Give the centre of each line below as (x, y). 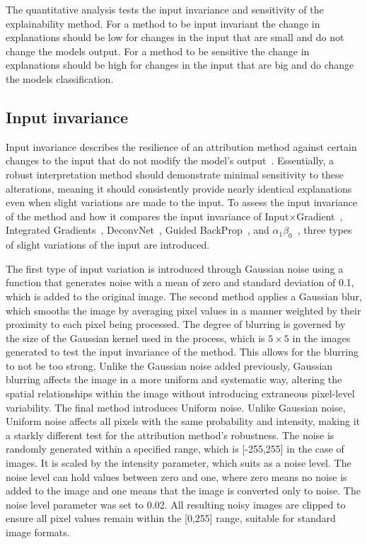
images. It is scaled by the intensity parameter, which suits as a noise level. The (179, 463)
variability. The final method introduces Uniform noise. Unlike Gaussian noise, (176, 407)
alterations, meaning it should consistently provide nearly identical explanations (179, 188)
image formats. (38, 532)
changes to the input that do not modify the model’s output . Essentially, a (170, 160)
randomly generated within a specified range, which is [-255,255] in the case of (175, 449)
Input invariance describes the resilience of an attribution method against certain (181, 146)
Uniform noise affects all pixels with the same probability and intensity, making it (183, 421)
